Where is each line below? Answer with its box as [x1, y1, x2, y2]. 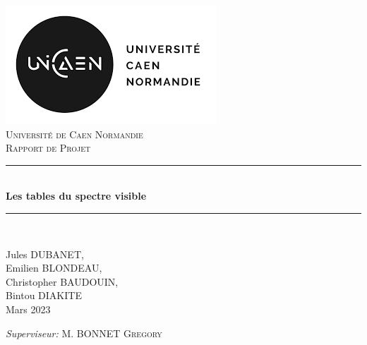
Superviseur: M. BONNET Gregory [6, 325, 162, 340]
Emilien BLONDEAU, [6, 260, 102, 275]
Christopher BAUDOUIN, [6, 274, 119, 289]
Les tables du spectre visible [6, 188, 147, 203]
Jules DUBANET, [6, 246, 84, 261]
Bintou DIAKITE [6, 288, 82, 303]
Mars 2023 [6, 301, 51, 316]
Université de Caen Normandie [6, 126, 143, 141]
